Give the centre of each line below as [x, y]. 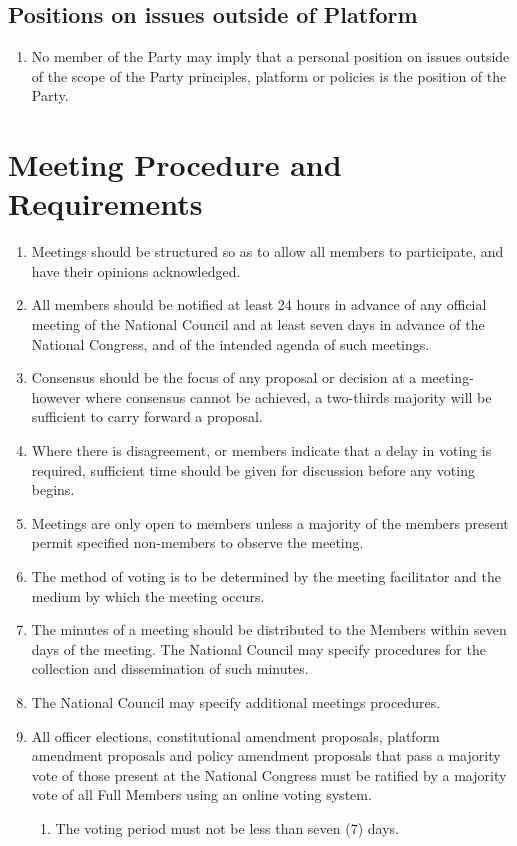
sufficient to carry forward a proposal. [147, 416]
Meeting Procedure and [175, 164]
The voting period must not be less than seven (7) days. [227, 827]
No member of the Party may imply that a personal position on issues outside [270, 56]
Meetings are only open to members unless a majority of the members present [270, 522]
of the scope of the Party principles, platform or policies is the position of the [269, 75]
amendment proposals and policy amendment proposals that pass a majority [266, 755]
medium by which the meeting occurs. [148, 595]
